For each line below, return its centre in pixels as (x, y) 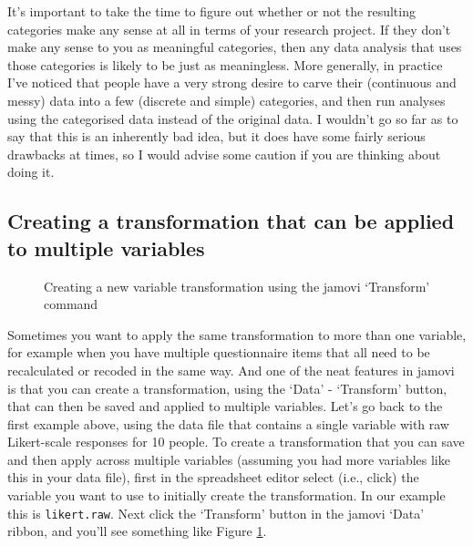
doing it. (31, 172)
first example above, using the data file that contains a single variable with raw (228, 423)
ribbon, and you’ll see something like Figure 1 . (137, 531)
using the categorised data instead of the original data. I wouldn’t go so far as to (233, 118)
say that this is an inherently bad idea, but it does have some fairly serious (216, 136)
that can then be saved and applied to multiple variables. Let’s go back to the (225, 406)
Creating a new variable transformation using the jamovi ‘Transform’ (237, 286)
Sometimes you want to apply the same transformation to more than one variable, (237, 334)
